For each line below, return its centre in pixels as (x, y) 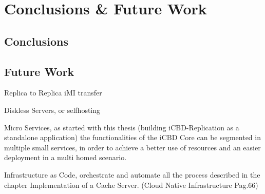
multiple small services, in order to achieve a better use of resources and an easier (132, 147)
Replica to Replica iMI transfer (53, 93)
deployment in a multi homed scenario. (65, 157)
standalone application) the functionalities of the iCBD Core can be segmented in (132, 137)
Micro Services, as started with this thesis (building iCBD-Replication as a (122, 127)
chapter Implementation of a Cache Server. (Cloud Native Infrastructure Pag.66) (131, 185)
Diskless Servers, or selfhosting (52, 110)
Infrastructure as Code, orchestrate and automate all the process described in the (132, 174)
